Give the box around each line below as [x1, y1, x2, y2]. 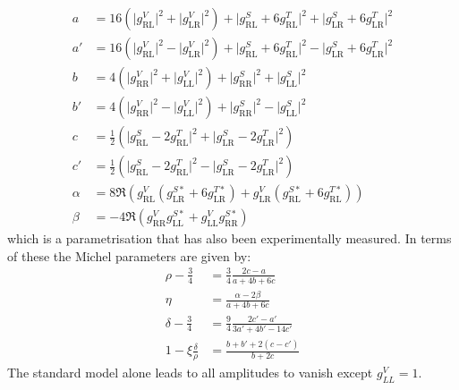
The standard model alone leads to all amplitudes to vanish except [7, 363, 373, 382]
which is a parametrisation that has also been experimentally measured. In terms [7, 229, 452, 248]
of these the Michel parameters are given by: [7, 246, 251, 265]
